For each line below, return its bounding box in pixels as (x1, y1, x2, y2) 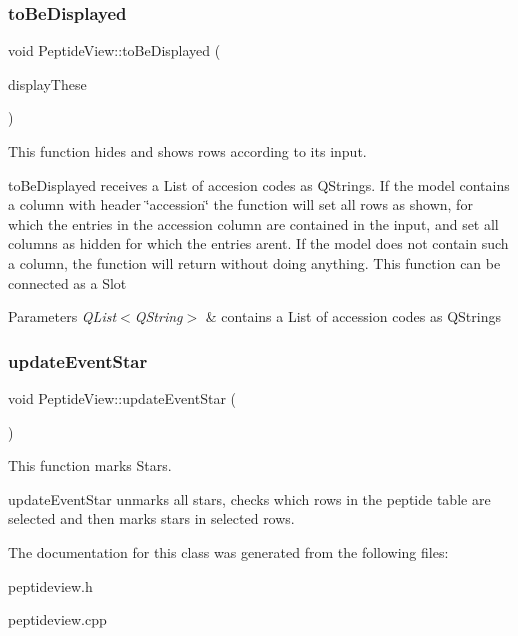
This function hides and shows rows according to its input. (8, 141, 367, 161)
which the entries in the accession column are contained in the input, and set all (8, 213, 499, 234)
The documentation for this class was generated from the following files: (8, 541, 449, 562)
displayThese (8, 73, 87, 94)
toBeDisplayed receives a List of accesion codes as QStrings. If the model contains (8, 174, 510, 195)
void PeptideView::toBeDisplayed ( (8, 40, 221, 61)
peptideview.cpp (8, 609, 107, 630)
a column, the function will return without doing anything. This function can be (8, 252, 501, 273)
